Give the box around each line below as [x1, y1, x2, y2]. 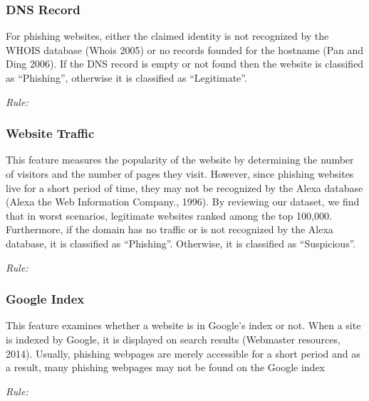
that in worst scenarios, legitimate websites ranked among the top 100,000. [6, 208, 332, 223]
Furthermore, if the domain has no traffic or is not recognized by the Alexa [6, 222, 333, 237]
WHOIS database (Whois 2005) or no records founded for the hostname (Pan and [6, 42, 363, 57]
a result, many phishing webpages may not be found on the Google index [6, 360, 325, 375]
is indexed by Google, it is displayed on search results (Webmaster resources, [6, 331, 341, 346]
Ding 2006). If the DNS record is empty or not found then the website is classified [6, 56, 364, 71]
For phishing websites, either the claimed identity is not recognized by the [6, 28, 329, 43]
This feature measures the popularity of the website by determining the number [6, 152, 354, 167]
